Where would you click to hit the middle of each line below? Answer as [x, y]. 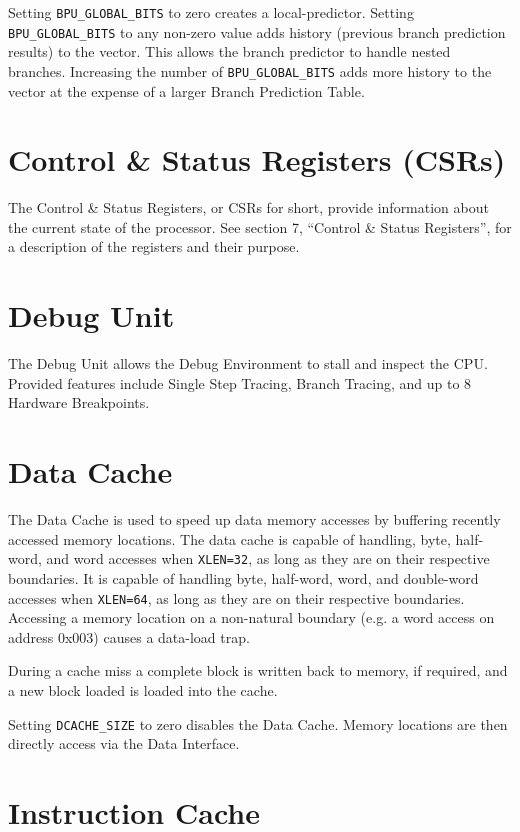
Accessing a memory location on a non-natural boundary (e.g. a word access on [251, 617]
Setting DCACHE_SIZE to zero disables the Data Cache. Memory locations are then [258, 723]
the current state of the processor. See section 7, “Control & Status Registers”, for [260, 226]
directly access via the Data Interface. [124, 743]
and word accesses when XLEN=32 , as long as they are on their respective [268, 558]
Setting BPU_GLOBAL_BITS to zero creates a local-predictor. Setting [211, 12]
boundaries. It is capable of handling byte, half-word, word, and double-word [243, 577]
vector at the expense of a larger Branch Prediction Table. [186, 90]
